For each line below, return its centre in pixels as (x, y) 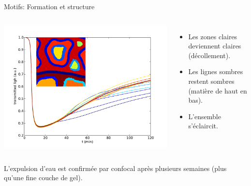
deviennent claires (215, 46)
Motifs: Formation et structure (49, 6)
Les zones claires (213, 36)
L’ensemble (205, 116)
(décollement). (209, 55)
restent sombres (211, 81)
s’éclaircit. (203, 126)
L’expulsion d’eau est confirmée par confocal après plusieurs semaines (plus (115, 168)
